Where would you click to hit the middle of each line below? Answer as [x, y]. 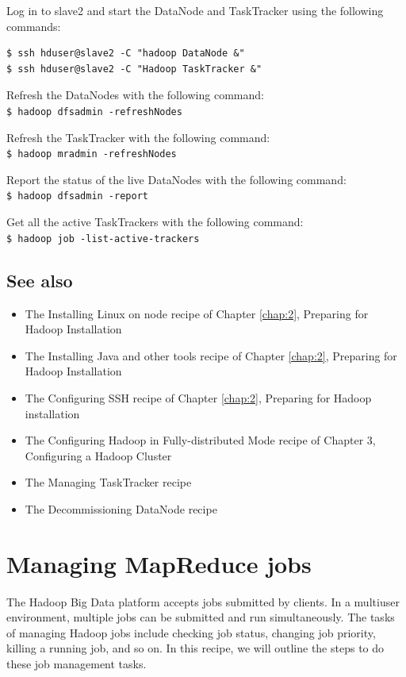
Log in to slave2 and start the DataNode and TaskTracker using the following [195, 10]
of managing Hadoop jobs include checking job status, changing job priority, [191, 632]
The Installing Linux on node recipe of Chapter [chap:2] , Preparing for [197, 313]
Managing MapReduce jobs [159, 563]
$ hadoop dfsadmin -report [77, 196]
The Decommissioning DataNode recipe [121, 508]
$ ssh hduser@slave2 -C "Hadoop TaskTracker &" [134, 69]
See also [40, 280]
